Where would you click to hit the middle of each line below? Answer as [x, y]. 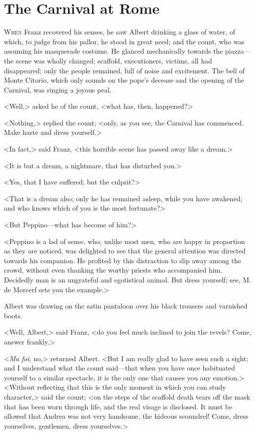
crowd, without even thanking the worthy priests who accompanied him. [113, 270]
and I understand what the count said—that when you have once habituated [120, 368]
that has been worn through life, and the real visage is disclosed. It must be [118, 406]
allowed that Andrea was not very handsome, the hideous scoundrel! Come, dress [126, 416]
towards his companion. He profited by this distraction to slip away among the [123, 260]
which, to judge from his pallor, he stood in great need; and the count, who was [124, 41]
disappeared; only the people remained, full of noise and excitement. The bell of [125, 70]
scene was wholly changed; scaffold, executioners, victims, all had [114, 60]
